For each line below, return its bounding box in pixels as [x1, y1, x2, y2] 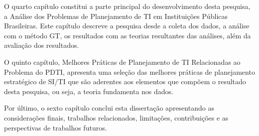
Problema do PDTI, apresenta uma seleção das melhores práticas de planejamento [4, 66, 255, 77]
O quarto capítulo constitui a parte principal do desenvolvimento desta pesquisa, [4, 1, 251, 11]
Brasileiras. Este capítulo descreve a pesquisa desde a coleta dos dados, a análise [4, 20, 250, 31]
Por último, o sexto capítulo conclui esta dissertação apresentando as [4, 103, 214, 113]
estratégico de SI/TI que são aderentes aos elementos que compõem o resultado [4, 76, 246, 87]
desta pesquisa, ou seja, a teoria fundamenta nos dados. [4, 86, 174, 96]
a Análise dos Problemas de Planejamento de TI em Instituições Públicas [4, 10, 228, 21]
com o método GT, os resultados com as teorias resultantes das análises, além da [4, 30, 251, 40]
